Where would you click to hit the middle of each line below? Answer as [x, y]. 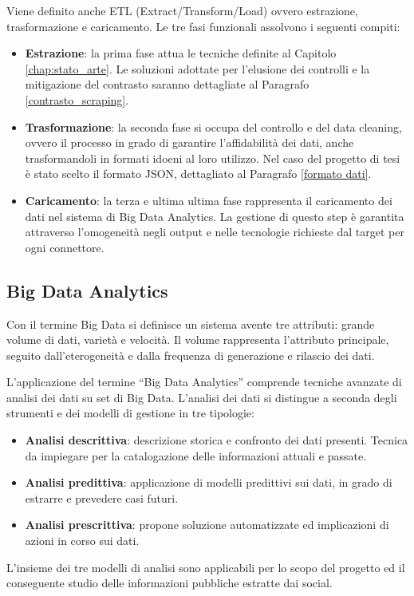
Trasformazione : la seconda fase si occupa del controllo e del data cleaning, [213, 126]
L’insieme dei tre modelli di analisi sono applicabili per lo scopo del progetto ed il [206, 567]
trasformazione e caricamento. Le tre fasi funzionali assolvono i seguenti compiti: [203, 26]
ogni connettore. [65, 247]
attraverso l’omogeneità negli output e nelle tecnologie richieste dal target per [215, 232]
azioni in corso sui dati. [82, 541]
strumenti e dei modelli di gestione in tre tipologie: [130, 413]
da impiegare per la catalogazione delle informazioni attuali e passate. [196, 455]
